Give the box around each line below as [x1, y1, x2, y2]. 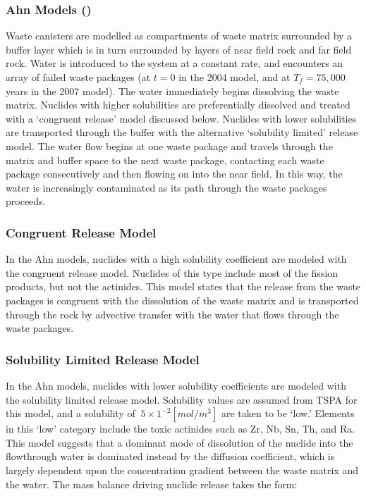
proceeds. [6, 194, 46, 209]
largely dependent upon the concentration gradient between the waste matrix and [6, 462, 358, 477]
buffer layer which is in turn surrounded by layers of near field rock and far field [6, 42, 352, 56]
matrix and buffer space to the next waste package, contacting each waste [6, 152, 324, 167]
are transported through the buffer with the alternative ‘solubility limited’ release [6, 125, 358, 139]
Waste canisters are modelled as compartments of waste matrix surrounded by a [6, 28, 353, 43]
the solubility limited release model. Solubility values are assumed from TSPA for [6, 392, 358, 407]
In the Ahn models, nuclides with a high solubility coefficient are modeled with [6, 252, 347, 266]
